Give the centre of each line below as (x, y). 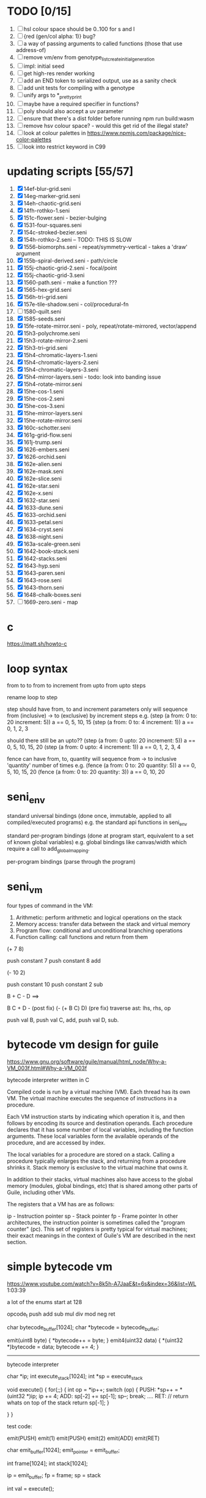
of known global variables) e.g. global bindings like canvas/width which (97, 842)
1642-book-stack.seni (51, 551)
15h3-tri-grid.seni (46, 348)
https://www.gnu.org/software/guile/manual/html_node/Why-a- (87, 1061)
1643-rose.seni (42, 580)
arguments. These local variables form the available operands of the (93, 1136)
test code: (20, 1426)
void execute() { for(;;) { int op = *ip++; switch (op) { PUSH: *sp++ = (93, 1390)
